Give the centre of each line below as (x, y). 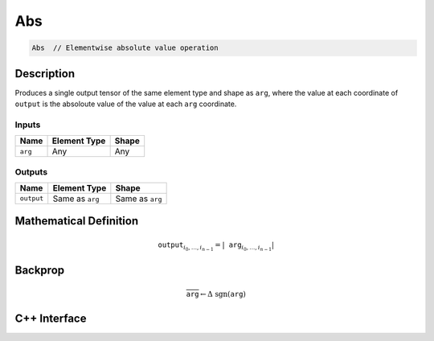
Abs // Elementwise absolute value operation (125, 48)
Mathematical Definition (77, 221)
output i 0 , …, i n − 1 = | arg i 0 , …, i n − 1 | (216, 246)
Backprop (40, 271)
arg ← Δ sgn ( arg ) (216, 294)
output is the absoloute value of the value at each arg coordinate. (126, 104)
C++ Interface (51, 318)
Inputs (28, 125)
